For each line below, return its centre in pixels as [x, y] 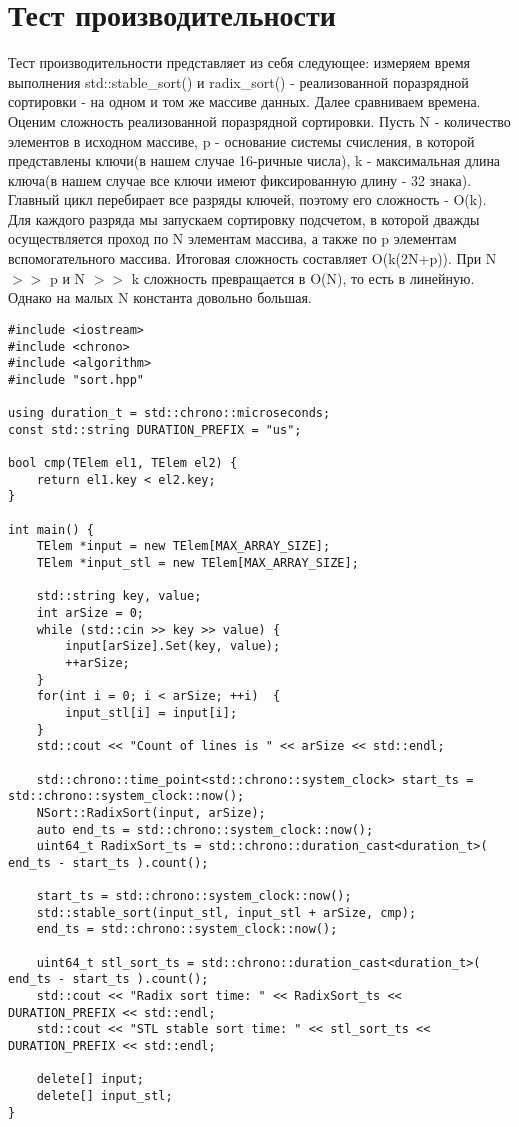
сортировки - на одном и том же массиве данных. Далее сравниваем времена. [244, 101]
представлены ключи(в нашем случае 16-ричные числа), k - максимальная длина [254, 160]
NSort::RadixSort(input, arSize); [151, 812]
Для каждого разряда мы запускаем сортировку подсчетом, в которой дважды [244, 218]
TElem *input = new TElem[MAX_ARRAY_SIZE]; [183, 546]
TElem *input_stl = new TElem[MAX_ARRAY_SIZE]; [197, 563]
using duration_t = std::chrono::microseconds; [169, 413]
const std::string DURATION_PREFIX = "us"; [155, 429]
